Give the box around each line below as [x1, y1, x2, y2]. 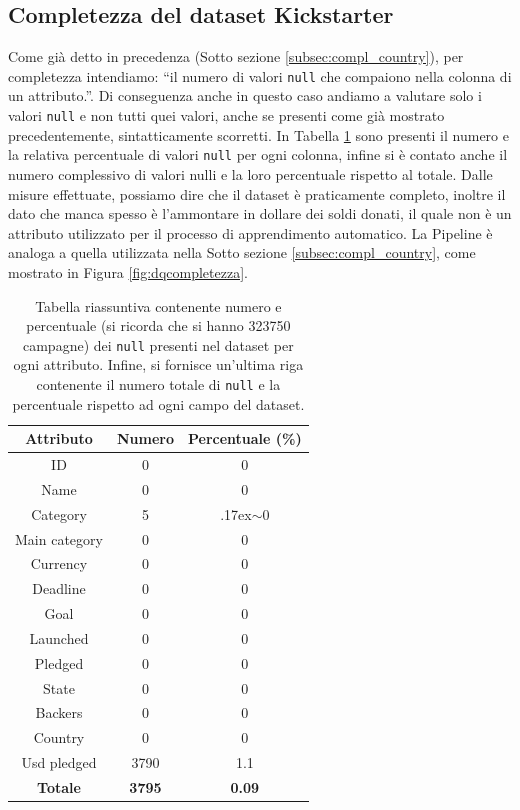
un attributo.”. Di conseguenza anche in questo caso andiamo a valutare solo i [8, 85, 482, 106]
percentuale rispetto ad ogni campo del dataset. [12, 393, 305, 414]
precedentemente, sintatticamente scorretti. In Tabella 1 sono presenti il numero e [8, 124, 509, 145]
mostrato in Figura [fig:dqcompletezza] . [8, 261, 248, 282]
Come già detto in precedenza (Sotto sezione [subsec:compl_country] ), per [8, 46, 464, 67]
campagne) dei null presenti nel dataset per [22, 334, 294, 355]
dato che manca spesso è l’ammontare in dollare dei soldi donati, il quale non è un [8, 203, 512, 224]
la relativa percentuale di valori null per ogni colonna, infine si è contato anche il [8, 144, 508, 165]
